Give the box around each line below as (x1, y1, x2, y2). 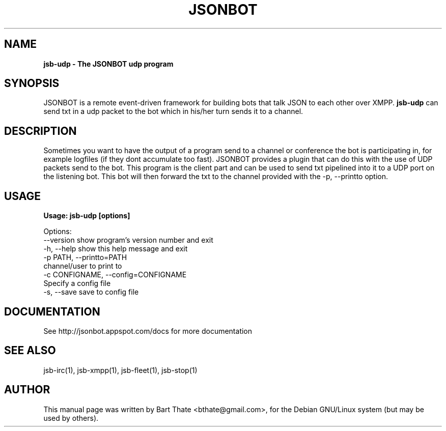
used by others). (43, 413, 99, 422)
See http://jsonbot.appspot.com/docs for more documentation (43, 326, 253, 335)
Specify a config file (43, 279, 111, 288)
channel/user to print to (43, 262, 122, 271)
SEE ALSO (4, 344, 56, 357)
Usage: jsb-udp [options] (43, 211, 130, 220)
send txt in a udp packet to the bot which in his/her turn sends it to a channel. (43, 107, 303, 116)
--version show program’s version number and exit (43, 236, 213, 245)
